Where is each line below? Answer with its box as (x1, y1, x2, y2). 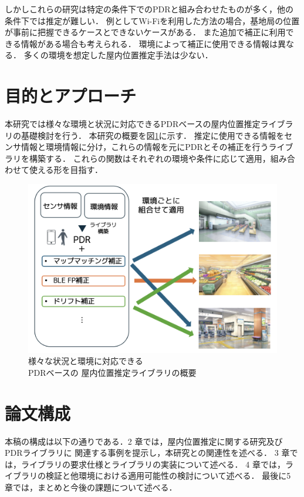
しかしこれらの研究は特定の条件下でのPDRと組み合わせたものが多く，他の (5, 3, 294, 15)
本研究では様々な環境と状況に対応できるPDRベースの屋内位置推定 (5, 118, 261, 130)
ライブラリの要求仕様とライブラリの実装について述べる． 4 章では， (21, 458, 285, 470)
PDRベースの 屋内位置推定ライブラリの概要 (28, 366, 197, 378)
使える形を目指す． (29, 164, 103, 176)
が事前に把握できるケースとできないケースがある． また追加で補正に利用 (5, 26, 286, 38)
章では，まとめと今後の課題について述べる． (5, 481, 177, 493)
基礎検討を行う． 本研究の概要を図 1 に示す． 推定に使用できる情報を (21, 129, 285, 141)
